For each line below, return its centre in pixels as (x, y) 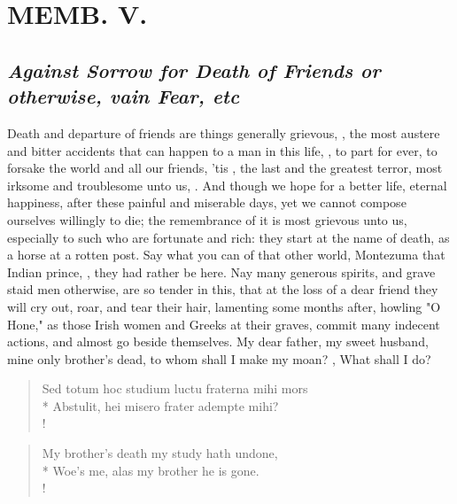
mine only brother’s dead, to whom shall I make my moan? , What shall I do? (219, 358)
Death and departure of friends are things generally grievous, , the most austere (224, 132)
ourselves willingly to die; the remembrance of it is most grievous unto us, (207, 219)
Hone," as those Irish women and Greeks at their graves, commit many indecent (224, 324)
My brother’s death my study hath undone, (160, 453)
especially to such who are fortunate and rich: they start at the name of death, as (228, 237)
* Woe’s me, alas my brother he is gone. (151, 470)
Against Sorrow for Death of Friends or (194, 70)
